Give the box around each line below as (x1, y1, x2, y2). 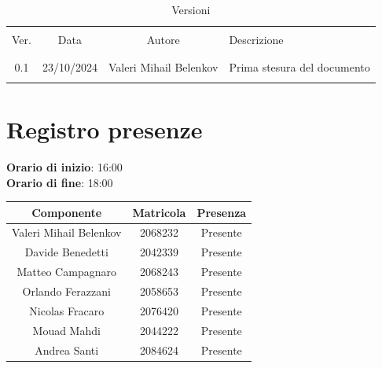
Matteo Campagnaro (17, 263, 116, 280)
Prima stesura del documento (229, 59, 370, 75)
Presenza (197, 204, 247, 220)
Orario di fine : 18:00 (6, 174, 113, 190)
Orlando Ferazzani (22, 282, 111, 299)
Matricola (132, 204, 186, 220)
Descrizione (229, 31, 284, 48)
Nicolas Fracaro (29, 302, 105, 318)
